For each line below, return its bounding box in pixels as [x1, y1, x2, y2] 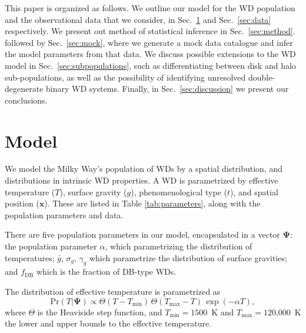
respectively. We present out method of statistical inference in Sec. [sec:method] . [5, 25, 295, 37]
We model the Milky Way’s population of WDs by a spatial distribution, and [5, 162, 282, 175]
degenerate [5, 82, 44, 95]
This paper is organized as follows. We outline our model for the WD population [5, 2, 295, 14]
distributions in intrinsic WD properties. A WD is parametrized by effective [5, 174, 278, 187]
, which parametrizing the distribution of [105, 240, 252, 252]
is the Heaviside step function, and [37, 305, 162, 318]
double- [248, 71, 275, 83]
